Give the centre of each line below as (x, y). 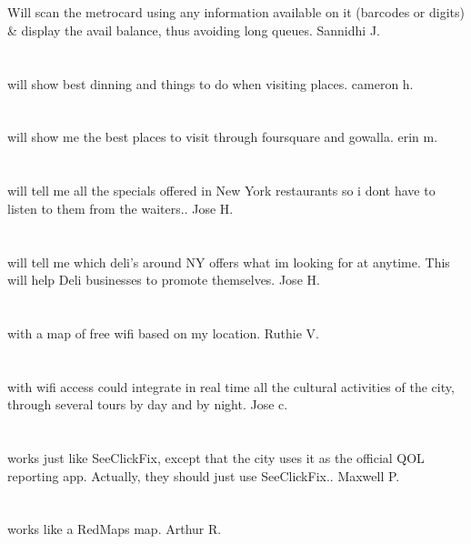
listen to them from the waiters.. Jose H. (120, 208)
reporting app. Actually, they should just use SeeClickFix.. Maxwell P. (204, 475)
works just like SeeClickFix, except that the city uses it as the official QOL (216, 458)
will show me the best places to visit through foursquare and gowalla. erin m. (223, 137)
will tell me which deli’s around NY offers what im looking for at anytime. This (229, 262)
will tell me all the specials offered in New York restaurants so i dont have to (221, 191)
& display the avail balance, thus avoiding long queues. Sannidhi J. (194, 30)
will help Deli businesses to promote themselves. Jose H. (164, 280)
